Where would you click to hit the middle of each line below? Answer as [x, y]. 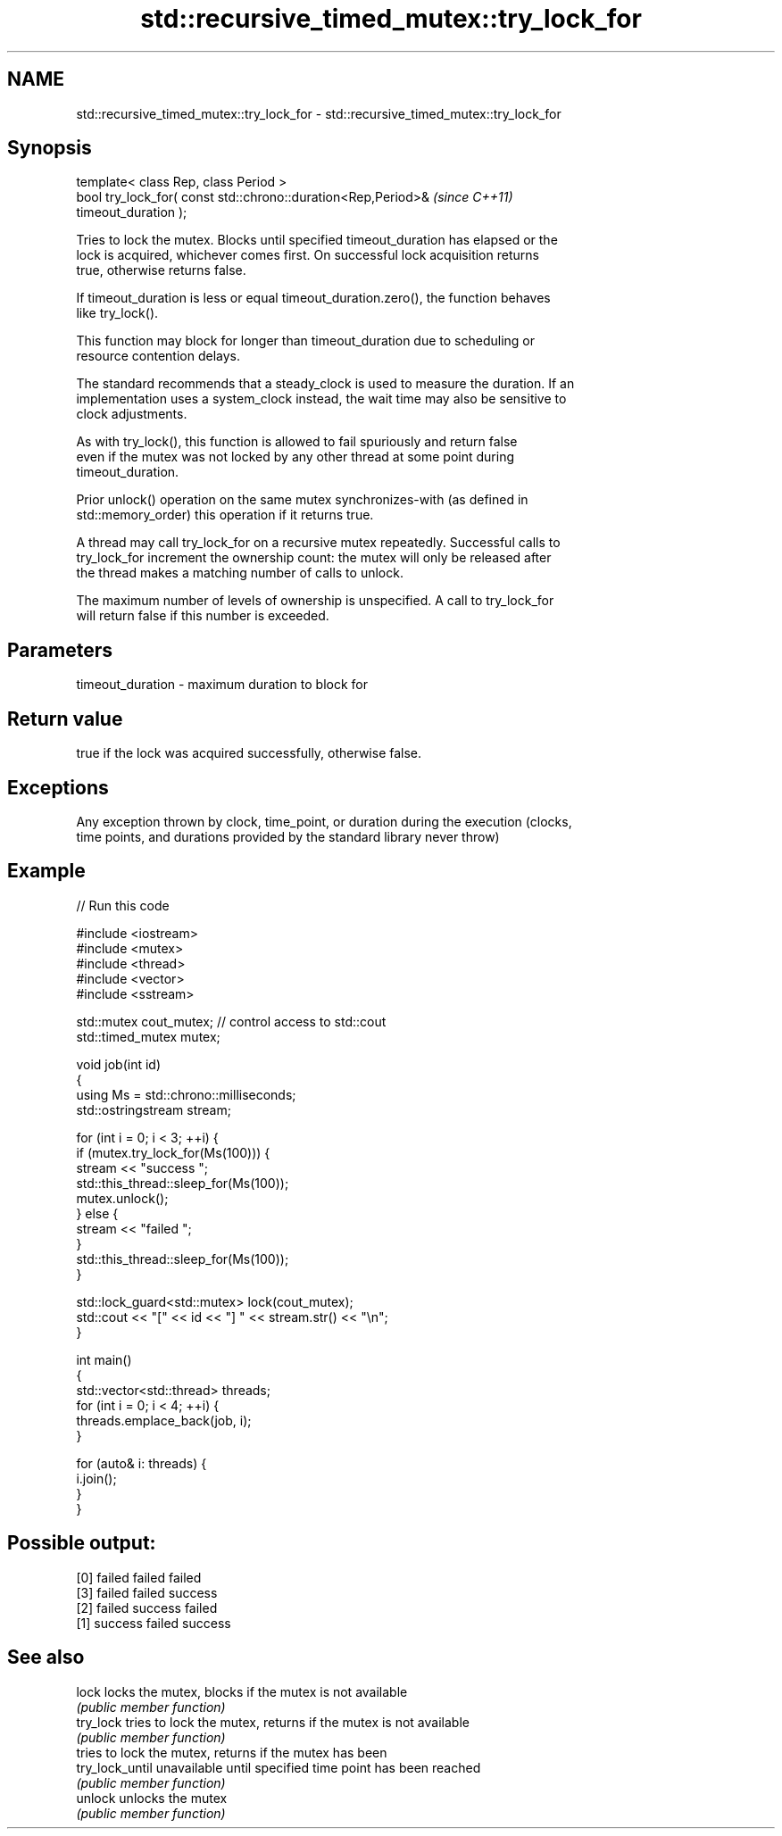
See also [46, 1657]
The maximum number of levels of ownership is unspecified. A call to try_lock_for [315, 601]
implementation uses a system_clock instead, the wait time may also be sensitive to [321, 399]
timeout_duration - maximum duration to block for [222, 685]
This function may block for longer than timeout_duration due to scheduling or [305, 341]
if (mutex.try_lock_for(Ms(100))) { [173, 1152]
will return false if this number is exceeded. [203, 616]
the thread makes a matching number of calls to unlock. [240, 573]
